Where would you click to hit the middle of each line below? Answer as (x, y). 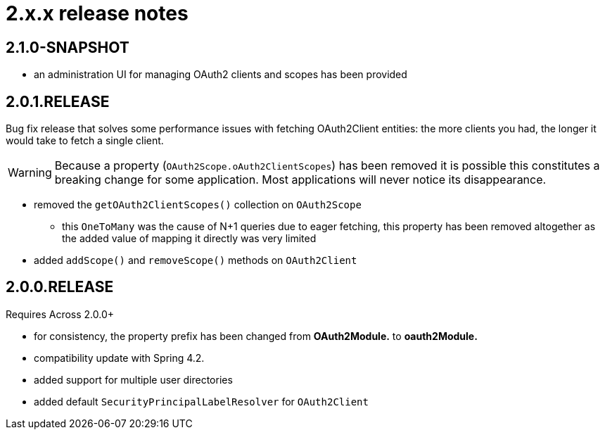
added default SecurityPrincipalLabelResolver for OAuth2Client (201, 401)
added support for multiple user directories (133, 379)
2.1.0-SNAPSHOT (68, 47)
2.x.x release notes (97, 13)
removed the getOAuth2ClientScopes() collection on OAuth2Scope (198, 205)
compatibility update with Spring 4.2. (119, 358)
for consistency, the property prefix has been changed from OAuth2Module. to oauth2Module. (256, 336)
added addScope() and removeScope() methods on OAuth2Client (196, 260)
